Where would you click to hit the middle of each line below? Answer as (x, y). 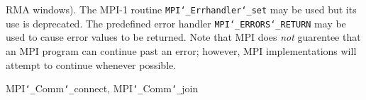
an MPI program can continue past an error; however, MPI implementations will (181, 50)
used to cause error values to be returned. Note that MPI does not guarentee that (183, 37)
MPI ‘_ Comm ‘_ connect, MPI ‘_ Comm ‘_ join (102, 88)
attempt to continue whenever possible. (91, 64)
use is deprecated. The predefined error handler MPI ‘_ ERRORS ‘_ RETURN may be (176, 23)
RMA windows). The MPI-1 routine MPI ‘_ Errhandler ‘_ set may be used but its (181, 9)
